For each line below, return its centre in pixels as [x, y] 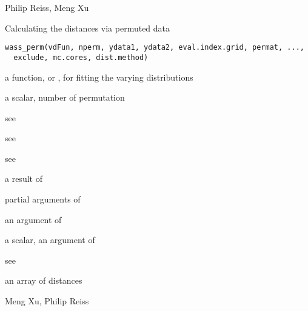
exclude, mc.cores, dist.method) [81, 57]
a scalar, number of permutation [65, 97]
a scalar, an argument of [50, 240]
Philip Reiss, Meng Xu [47, 7]
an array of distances [44, 280]
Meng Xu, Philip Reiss [47, 301]
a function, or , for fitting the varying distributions [99, 77]
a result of [24, 179]
